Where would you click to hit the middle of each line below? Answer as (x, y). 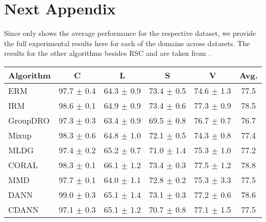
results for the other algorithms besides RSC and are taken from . (107, 53)
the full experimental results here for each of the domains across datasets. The (127, 43)
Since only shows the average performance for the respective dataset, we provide (130, 33)
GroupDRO (29, 120)
